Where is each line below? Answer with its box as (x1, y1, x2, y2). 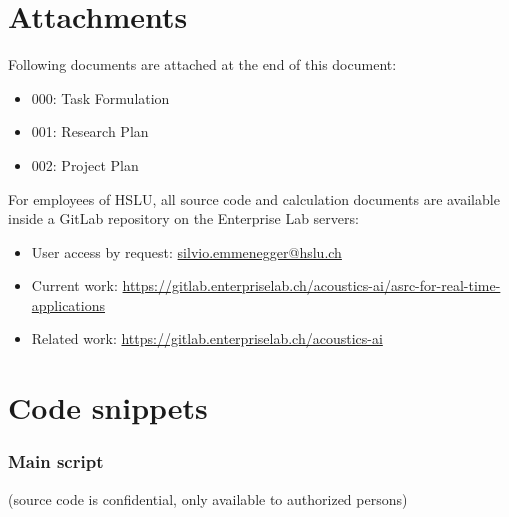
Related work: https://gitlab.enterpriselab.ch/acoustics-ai (31, 328, 383, 349)
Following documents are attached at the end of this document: (8, 54, 397, 75)
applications (31, 294, 106, 315)
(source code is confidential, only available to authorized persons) (8, 488, 408, 509)
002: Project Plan (31, 154, 139, 175)
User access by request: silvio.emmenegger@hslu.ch (31, 241, 342, 262)
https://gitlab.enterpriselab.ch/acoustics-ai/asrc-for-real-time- (122, 275, 501, 296)
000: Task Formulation (31, 87, 170, 108)
